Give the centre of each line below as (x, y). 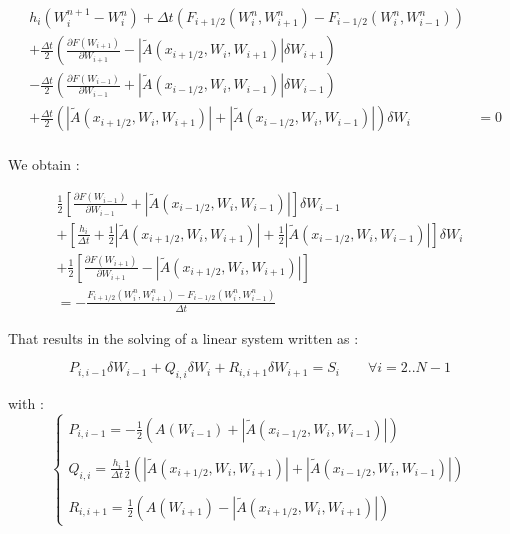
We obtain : (44, 164)
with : (26, 402)
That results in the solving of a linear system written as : (183, 337)
